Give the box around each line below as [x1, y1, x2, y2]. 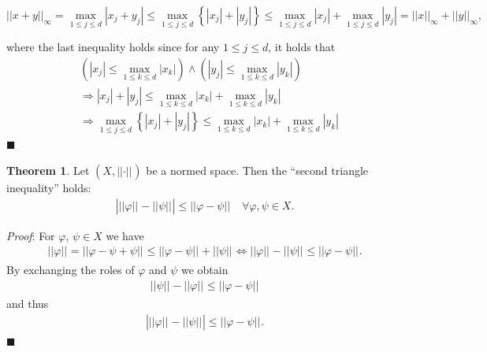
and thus [6, 295, 49, 312]
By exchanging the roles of [6, 261, 135, 277]
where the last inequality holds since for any [6, 39, 220, 55]
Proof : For [6, 227, 55, 243]
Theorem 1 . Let [6, 161, 90, 178]
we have [106, 227, 144, 243]
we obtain [180, 261, 229, 277]
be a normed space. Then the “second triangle [146, 161, 369, 178]
